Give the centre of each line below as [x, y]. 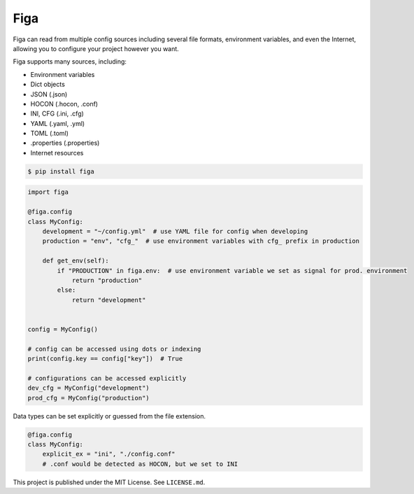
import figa [48, 192]
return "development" [109, 300]
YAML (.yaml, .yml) [58, 123]
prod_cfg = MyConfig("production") [88, 398]
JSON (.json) [49, 94]
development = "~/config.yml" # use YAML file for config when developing [175, 231]
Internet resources [57, 153]
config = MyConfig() [63, 329]
